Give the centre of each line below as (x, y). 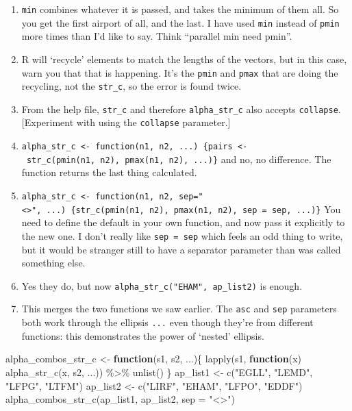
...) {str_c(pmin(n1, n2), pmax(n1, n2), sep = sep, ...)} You (193, 209)
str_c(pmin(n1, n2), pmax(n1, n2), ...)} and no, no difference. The (179, 159)
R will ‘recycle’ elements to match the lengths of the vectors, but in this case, (184, 59)
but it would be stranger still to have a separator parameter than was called (181, 249)
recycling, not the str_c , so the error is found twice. (131, 86)
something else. (53, 263)
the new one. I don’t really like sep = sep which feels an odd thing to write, (182, 235)
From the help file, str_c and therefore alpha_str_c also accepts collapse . (181, 109)
